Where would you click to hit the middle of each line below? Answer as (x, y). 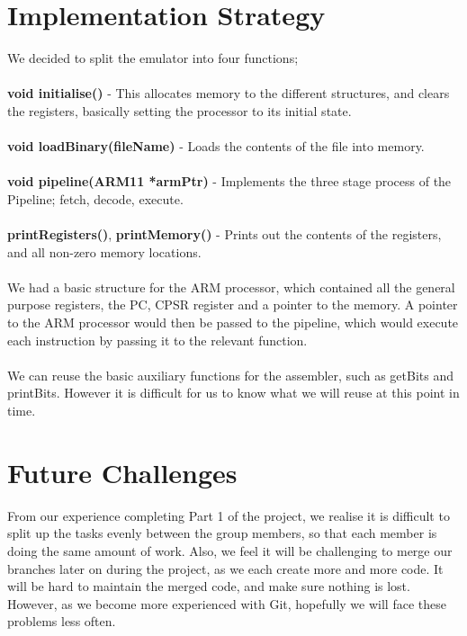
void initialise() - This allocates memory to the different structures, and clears (229, 93)
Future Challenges (122, 472)
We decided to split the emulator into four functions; (153, 58)
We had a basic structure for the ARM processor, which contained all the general (231, 287)
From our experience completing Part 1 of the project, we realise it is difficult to (229, 515)
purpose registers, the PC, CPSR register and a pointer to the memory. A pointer (233, 305)
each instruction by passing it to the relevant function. (157, 340)
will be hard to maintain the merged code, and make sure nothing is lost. (209, 586)
